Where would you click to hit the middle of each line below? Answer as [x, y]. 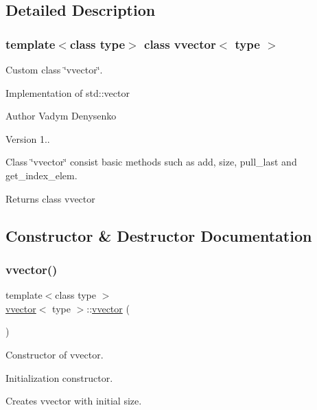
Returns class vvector [50, 198]
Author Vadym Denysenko [61, 116]
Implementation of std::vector [68, 92]
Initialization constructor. [59, 377]
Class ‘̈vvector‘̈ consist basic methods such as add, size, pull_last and [151, 162]
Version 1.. [28, 138]
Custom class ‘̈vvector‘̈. [54, 69]
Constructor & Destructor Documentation [159, 235]
